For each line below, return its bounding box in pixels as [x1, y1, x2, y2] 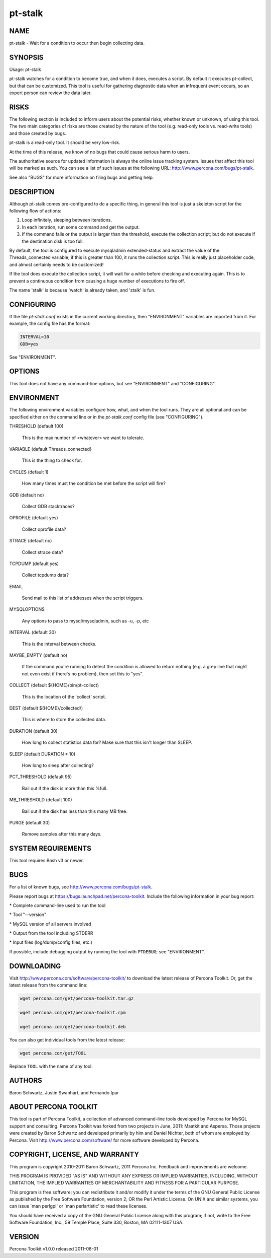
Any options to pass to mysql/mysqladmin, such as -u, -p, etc [22, 617, 149, 624]
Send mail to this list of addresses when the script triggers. [22, 595, 144, 601]
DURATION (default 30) [9, 728, 58, 734]
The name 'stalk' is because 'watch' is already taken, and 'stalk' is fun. [9, 287, 156, 293]
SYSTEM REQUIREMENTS [9, 844, 91, 853]
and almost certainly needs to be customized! [9, 261, 104, 267]
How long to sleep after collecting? [22, 762, 94, 768]
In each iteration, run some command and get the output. [22, 224, 140, 230]
